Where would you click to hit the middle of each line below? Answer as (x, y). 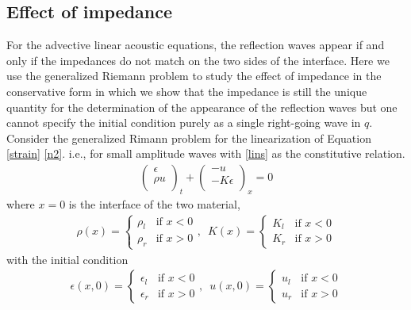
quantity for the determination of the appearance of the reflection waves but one (202, 107)
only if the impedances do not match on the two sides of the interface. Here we (198, 60)
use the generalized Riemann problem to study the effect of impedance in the (194, 76)
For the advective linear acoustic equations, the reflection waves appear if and (196, 45)
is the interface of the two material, (154, 203)
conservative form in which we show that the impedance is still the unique (187, 91)
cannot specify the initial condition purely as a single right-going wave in (184, 122)
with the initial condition (67, 259)
